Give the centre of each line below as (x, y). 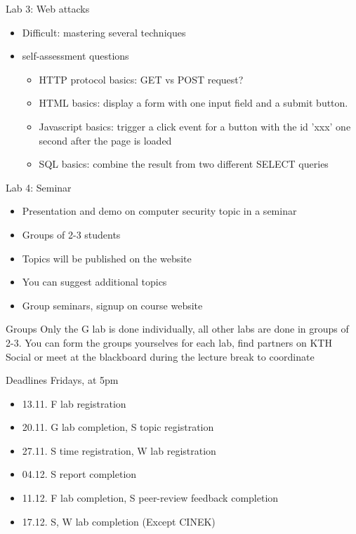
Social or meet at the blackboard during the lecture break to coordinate (160, 356)
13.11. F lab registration (74, 403)
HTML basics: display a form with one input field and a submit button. (193, 103)
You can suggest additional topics (94, 282)
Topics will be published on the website (107, 258)
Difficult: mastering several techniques (104, 32)
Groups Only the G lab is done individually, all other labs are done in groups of (177, 329)
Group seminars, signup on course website (112, 305)
